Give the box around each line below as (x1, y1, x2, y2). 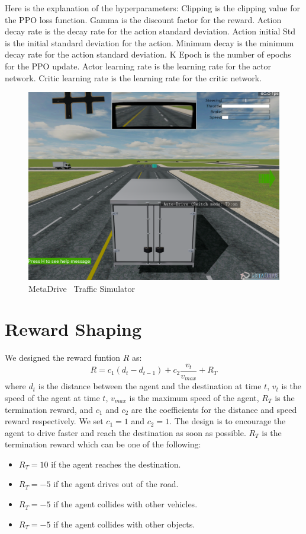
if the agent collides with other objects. (53, 517, 195, 530)
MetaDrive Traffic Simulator (28, 282, 135, 294)
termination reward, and (5, 403, 94, 415)
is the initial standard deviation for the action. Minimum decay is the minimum (5, 36, 294, 49)
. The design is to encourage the (169, 415, 286, 427)
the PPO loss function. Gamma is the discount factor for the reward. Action (5, 13, 282, 26)
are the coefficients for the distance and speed (131, 403, 297, 415)
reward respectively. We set (5, 415, 104, 427)
